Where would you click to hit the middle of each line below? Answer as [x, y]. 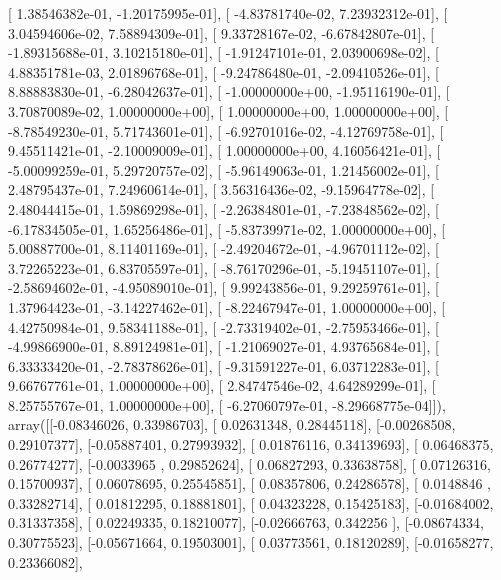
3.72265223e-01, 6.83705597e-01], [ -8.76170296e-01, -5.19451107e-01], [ [223, 267]
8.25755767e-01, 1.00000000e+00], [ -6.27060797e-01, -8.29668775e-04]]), [227, 404]
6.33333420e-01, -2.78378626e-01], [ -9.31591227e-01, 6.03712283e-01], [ [223, 365]
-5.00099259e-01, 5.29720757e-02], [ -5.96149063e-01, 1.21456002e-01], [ [223, 169]
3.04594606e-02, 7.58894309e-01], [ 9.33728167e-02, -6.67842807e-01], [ [221, 32]
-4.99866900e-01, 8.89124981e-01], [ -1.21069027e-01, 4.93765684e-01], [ [223, 346]
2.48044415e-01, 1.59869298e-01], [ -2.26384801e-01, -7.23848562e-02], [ [223, 208]
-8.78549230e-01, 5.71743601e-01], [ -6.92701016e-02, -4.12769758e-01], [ [226, 130]
